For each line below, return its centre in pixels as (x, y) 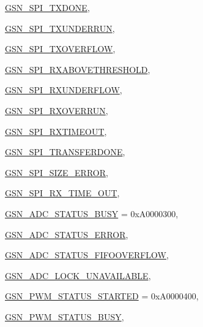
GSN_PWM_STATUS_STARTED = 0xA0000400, (102, 296)
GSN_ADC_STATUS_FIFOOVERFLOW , (87, 255)
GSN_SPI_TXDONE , (47, 7)
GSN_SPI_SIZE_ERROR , (57, 172)
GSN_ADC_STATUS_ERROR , (67, 234)
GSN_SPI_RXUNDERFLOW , (64, 90)
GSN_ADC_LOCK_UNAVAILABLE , (78, 275)
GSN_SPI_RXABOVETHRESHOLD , (78, 69)
